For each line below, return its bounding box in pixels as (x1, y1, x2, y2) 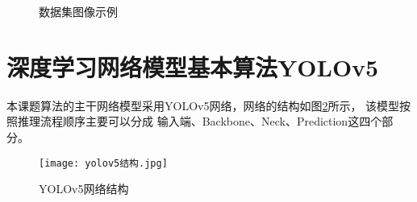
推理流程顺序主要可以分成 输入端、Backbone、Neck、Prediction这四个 (17, 113, 382, 130)
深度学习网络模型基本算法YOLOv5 (6, 50, 379, 83)
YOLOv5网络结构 (39, 180, 129, 197)
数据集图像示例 (39, 3, 118, 19)
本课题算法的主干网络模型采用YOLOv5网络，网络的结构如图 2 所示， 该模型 (6, 97, 400, 113)
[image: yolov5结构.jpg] (39, 157, 168, 169)
